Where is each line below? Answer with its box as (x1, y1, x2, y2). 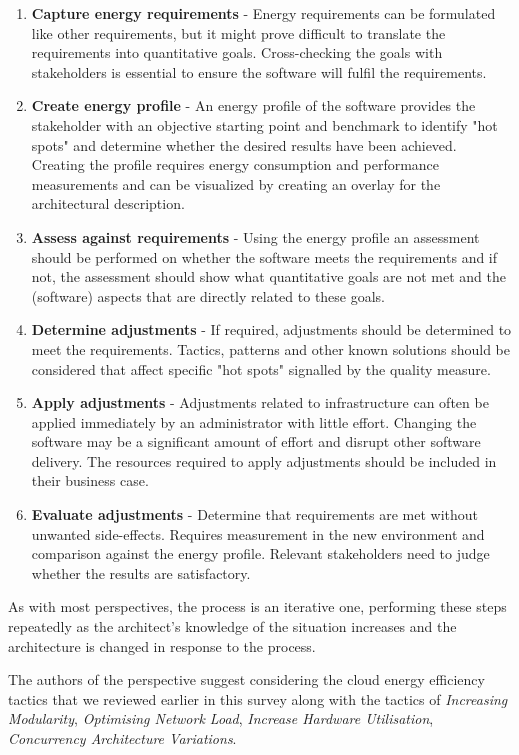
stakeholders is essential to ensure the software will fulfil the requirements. (31, 61, 487, 82)
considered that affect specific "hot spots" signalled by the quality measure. (31, 358, 491, 379)
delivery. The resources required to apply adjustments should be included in (31, 450, 497, 471)
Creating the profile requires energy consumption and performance (31, 154, 440, 175)
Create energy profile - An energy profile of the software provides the (31, 95, 476, 116)
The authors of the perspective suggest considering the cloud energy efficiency (8, 669, 485, 690)
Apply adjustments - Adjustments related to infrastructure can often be (31, 392, 489, 413)
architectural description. (31, 193, 185, 214)
